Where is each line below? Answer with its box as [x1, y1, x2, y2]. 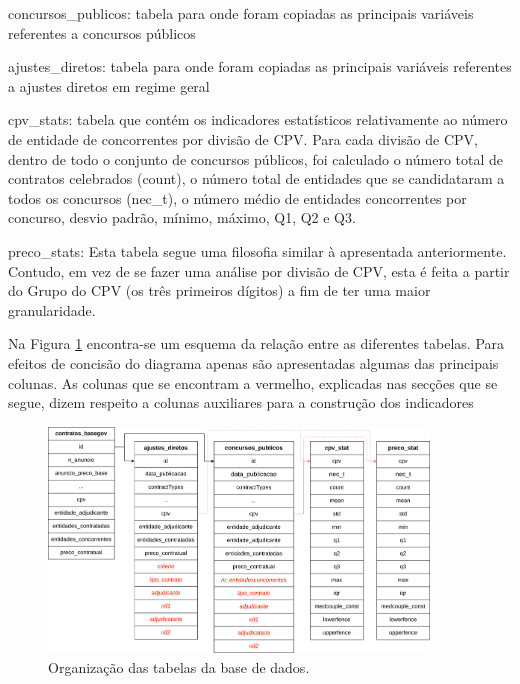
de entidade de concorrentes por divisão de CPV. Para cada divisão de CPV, [8, 128, 478, 149]
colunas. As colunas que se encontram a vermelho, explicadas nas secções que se [8, 372, 498, 393]
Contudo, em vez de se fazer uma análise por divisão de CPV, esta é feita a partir [8, 260, 510, 281]
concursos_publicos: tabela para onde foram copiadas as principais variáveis [8, 3, 474, 23]
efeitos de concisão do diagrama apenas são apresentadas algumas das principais [8, 352, 499, 373]
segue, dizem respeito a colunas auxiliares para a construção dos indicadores [8, 392, 474, 413]
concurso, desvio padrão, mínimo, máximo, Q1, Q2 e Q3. [8, 207, 356, 228]
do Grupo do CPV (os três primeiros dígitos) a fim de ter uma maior [8, 280, 431, 301]
